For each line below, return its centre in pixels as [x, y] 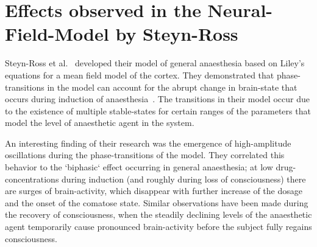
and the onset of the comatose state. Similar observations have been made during [157, 202]
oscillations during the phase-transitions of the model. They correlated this [145, 155]
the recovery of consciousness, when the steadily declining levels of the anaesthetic [158, 214]
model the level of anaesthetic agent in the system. [100, 123]
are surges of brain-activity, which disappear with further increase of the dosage [154, 191]
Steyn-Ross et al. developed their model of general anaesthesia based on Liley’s [155, 63]
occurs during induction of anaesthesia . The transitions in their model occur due [157, 99]
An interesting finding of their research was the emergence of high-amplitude [148, 143]
